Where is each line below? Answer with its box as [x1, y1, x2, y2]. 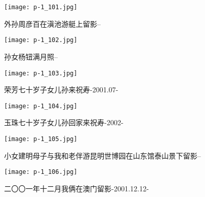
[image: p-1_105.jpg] [4, 135, 78, 143]
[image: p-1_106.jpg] [4, 168, 78, 176]
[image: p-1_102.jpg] [4, 36, 78, 44]
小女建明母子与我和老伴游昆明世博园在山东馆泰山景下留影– [4, 150, 201, 161]
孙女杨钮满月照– [4, 51, 58, 62]
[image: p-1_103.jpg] [4, 69, 78, 77]
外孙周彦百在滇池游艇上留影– [4, 18, 101, 29]
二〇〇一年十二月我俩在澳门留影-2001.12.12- [4, 183, 149, 193]
